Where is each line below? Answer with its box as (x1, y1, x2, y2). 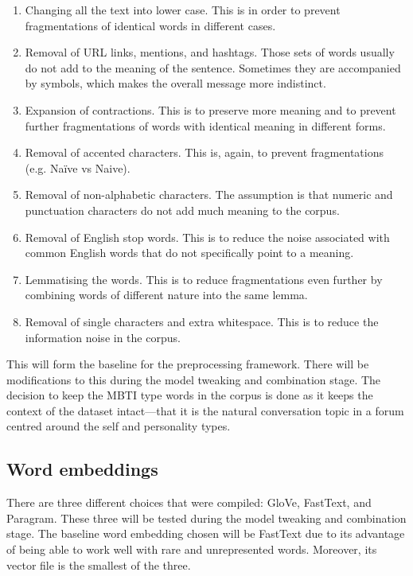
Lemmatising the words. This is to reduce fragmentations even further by (25, 270, 383, 287)
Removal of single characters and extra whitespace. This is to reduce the (25, 313, 379, 329)
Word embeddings (6, 457, 158, 481)
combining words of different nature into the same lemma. (25, 286, 308, 303)
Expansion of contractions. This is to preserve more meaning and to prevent (25, 101, 396, 118)
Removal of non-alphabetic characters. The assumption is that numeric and (25, 186, 393, 203)
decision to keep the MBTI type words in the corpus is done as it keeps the (6, 387, 373, 403)
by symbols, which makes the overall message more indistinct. (25, 75, 326, 91)
